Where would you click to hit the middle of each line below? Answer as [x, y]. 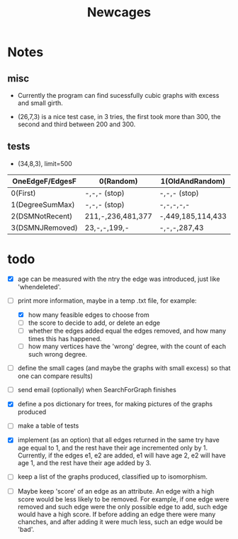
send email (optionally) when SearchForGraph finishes [97, 390]
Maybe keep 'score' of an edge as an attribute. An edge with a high [116, 491]
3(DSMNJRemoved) [44, 228]
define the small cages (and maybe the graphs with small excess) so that [124, 368]
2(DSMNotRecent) [42, 216]
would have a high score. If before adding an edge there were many [117, 514]
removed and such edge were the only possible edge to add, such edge [123, 506]
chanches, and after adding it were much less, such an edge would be [120, 521]
